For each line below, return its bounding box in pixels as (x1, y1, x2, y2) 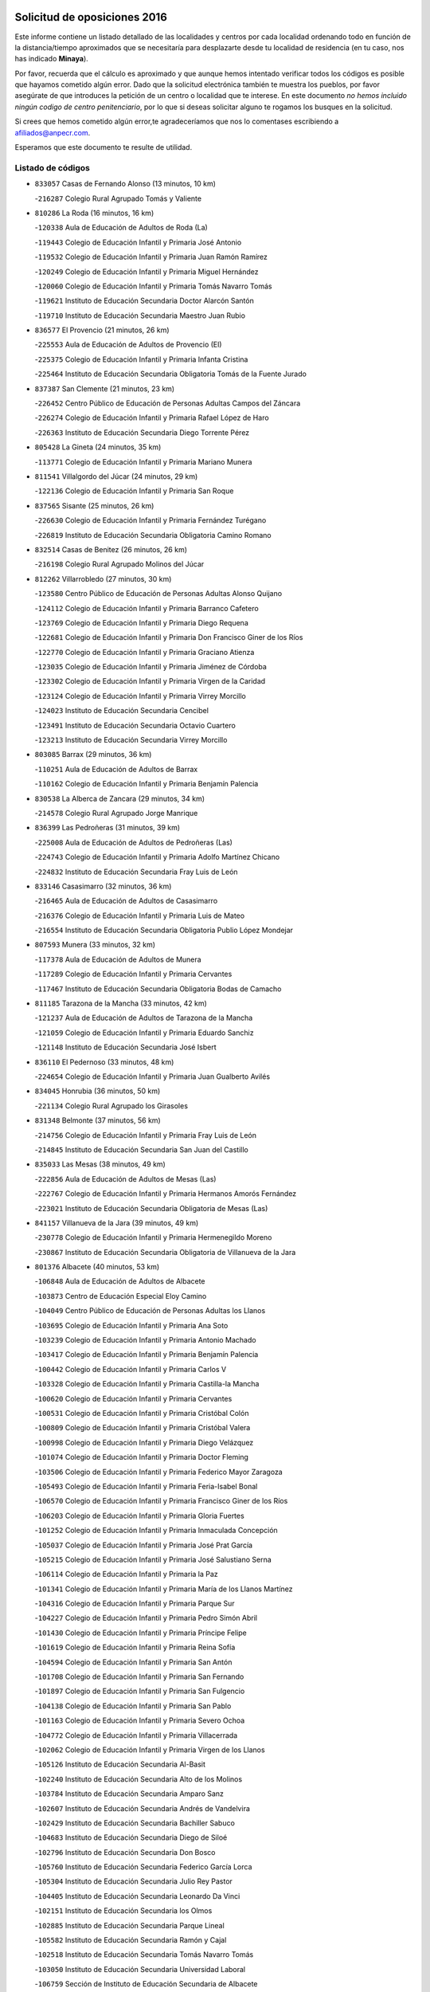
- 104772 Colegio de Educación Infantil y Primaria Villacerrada (34, 1730, 238, 1740)
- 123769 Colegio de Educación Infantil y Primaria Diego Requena (34, 618, 248, 627)
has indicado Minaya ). (14, 54, 89, 64)
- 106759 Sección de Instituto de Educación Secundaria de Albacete (34, 1979, 258, 1989)
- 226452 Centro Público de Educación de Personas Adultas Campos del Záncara (34, 398, 301, 408)
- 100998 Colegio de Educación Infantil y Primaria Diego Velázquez (34, 1437, 254, 1447)
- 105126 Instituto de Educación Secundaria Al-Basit (34, 1759, 206, 1769)
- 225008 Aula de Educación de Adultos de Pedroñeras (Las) (34, 837, 233, 847)
